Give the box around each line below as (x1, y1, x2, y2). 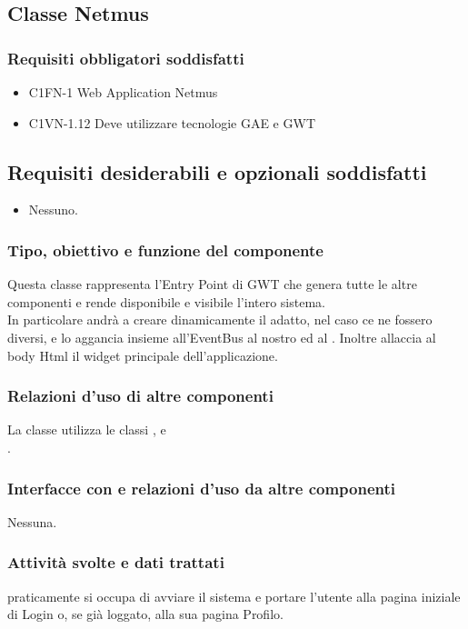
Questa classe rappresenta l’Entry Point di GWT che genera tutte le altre (7, 275, 417, 294)
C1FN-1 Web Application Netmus (28, 83, 218, 101)
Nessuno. (28, 200, 79, 219)
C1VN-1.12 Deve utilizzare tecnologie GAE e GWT (28, 113, 315, 132)
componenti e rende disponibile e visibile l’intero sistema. (7, 292, 325, 311)
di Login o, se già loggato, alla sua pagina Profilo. (7, 604, 284, 624)
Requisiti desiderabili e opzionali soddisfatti (7, 157, 427, 185)
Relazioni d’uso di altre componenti (7, 384, 274, 407)
